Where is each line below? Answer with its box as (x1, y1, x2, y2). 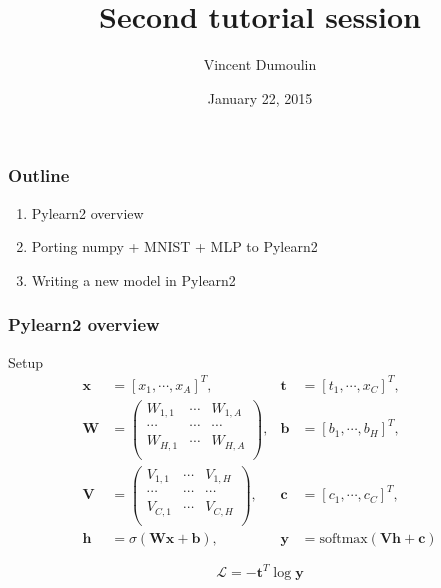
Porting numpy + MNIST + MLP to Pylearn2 (31, 236, 318, 257)
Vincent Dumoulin (203, 54, 317, 75)
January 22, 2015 (207, 87, 313, 108)
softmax (319, 532, 368, 546)
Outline (8, 163, 70, 188)
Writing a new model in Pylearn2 (31, 269, 236, 290)
